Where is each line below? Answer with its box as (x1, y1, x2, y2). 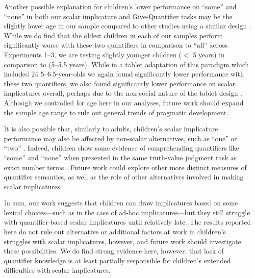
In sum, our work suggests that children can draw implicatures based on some (4, 198, 238, 208)
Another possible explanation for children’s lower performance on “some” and (4, 1, 237, 11)
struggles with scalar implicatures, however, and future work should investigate (4, 236, 241, 246)
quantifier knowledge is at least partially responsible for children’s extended (4, 255, 231, 265)
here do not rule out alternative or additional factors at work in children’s (4, 227, 226, 237)
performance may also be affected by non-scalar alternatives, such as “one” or (4, 133, 237, 143)
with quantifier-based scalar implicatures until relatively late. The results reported (4, 217, 251, 227)
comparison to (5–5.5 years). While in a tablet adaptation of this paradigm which (4, 59, 249, 69)
